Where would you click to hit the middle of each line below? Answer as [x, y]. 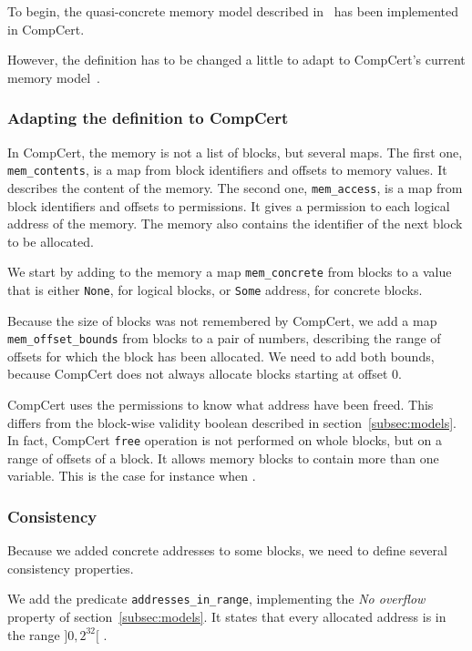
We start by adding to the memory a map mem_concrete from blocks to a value [230, 272]
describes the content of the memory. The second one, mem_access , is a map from [235, 187]
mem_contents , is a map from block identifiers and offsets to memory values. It [227, 170]
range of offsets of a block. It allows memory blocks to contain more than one [223, 458]
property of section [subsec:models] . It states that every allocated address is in [227, 617]
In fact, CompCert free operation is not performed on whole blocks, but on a [225, 440]
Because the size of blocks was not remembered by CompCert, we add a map [222, 320]
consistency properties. [71, 568]
